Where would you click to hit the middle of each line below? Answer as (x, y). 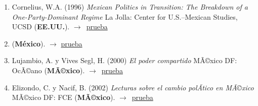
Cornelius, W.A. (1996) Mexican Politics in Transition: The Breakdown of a (130, 7)
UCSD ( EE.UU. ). (41, 26)
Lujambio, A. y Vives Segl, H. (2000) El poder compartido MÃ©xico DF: (124, 60)
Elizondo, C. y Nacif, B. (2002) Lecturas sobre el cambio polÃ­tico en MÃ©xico (133, 87)
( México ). (29, 43)
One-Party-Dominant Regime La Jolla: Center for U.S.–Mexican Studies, (125, 16)
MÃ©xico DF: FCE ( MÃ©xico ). (63, 97)
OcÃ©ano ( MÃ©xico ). (48, 70)
